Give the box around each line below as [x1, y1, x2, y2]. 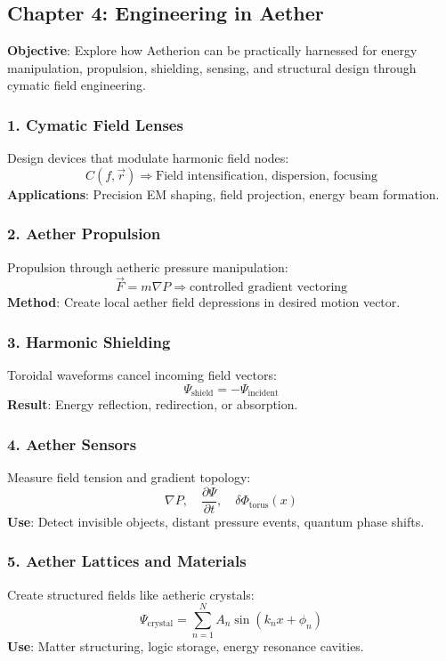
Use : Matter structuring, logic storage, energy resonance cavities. [7, 637, 364, 656]
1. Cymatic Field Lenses [7, 113, 183, 135]
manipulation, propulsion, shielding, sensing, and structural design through [7, 58, 417, 77]
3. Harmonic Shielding [7, 330, 171, 352]
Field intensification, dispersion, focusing [156, 169, 378, 182]
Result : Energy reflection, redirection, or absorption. [7, 395, 298, 414]
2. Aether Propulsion [7, 222, 161, 245]
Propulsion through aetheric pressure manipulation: [7, 257, 288, 276]
